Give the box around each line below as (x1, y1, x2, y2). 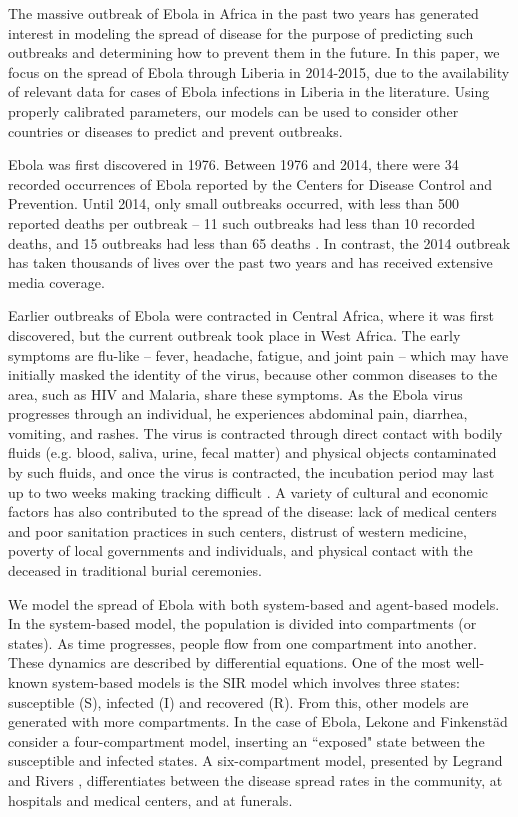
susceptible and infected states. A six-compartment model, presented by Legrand (8, 750, 503, 771)
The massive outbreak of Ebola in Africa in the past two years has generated (8, 3, 479, 23)
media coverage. (8, 271, 105, 292)
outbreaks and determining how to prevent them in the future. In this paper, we (8, 42, 500, 63)
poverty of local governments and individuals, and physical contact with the (8, 540, 473, 561)
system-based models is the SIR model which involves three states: (52, 672, 460, 692)
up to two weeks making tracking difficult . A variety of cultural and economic (8, 481, 489, 502)
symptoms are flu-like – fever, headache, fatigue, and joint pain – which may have (8, 344, 509, 365)
